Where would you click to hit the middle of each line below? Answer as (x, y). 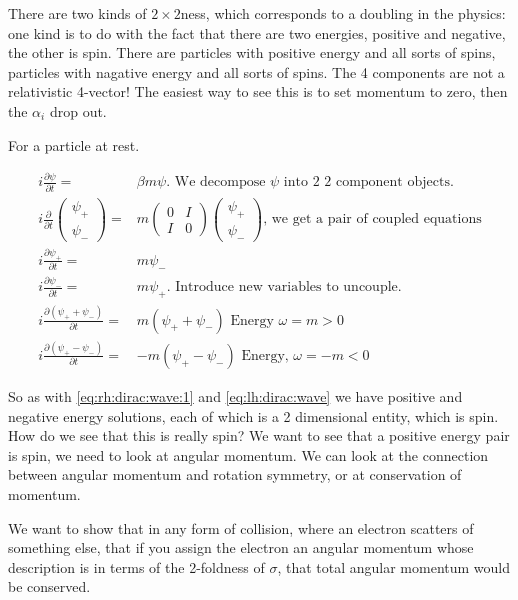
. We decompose (216, 182)
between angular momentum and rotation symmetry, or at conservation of (235, 474)
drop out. (78, 110)
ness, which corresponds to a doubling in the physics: (343, 13)
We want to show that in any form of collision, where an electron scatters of (241, 527)
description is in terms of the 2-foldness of (136, 566)
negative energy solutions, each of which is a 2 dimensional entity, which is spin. (253, 415)
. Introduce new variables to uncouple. (284, 287)
